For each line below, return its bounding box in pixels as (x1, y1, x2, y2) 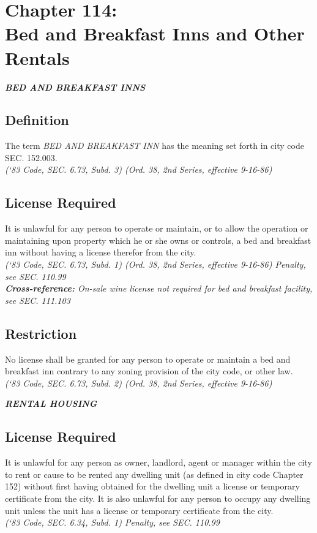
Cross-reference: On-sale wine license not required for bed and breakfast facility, (5, 282, 313, 295)
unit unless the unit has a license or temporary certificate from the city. (5, 504, 274, 516)
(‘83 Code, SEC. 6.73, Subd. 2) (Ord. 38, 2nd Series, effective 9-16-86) (5, 376, 272, 389)
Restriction (5, 323, 77, 342)
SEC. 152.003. (5, 151, 58, 164)
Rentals (5, 45, 70, 70)
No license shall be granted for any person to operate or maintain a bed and (5, 352, 291, 365)
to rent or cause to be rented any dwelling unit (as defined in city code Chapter (5, 467, 304, 480)
